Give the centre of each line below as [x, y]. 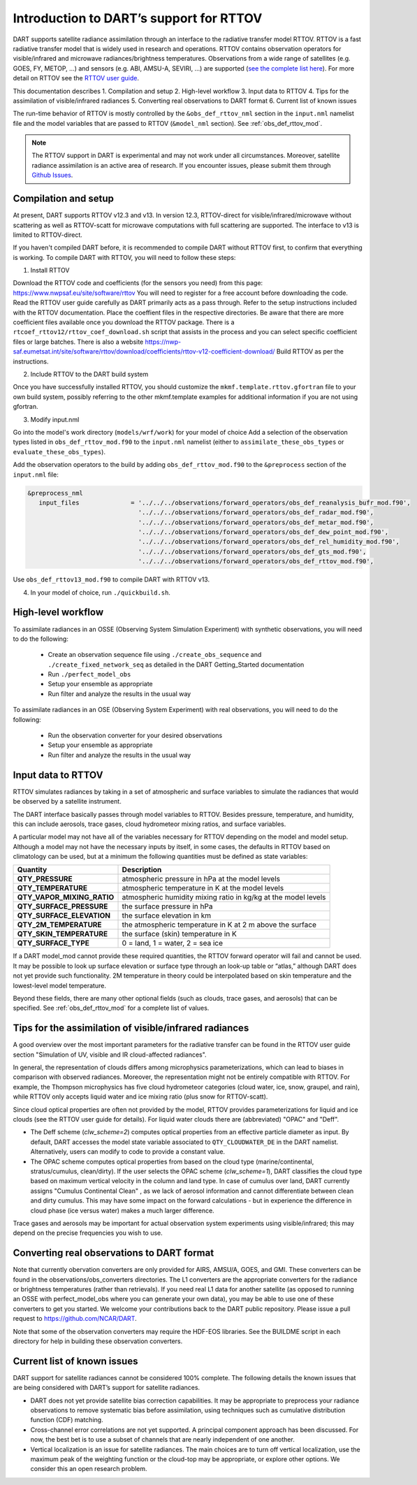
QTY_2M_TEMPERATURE [59, 925]
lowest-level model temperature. [59, 985]
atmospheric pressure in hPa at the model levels [201, 879]
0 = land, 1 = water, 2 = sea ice [173, 943]
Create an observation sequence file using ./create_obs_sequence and [155, 655]
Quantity [32, 870]
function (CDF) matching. [67, 1420]
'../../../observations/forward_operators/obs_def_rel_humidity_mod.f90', [269, 542]
